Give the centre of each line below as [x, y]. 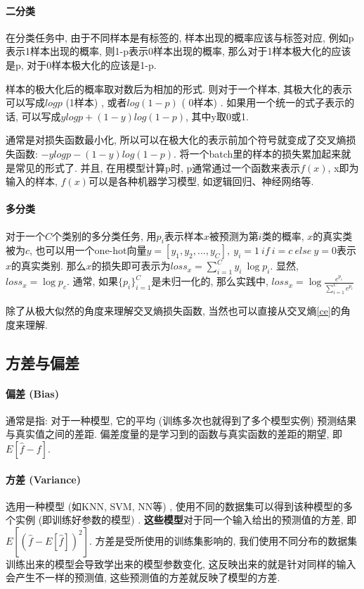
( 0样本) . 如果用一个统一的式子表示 [263, 102]
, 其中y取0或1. [217, 116]
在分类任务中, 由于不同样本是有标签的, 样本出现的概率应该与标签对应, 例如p [180, 37]
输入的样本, [32, 181]
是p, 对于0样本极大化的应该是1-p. [81, 64]
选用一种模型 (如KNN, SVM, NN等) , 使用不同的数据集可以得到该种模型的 [174, 506]
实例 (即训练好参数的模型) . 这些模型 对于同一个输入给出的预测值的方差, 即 [186, 520]
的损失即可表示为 [131, 266]
